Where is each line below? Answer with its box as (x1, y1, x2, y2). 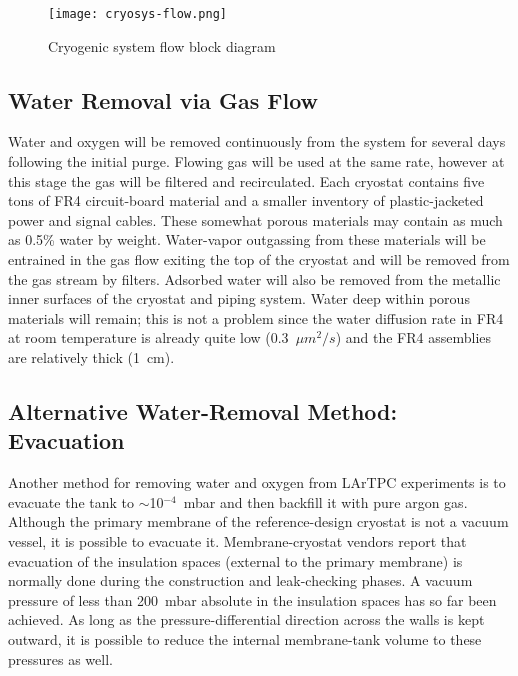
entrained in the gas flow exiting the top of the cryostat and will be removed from (8, 249, 510, 270)
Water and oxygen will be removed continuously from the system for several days (8, 131, 506, 152)
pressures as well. (8, 648, 113, 669)
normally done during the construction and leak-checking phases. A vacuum (8, 570, 473, 591)
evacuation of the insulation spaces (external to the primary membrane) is (8, 550, 463, 571)
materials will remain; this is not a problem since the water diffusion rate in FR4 (8, 307, 504, 328)
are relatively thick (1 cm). (8, 346, 175, 367)
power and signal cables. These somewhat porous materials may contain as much (8, 209, 503, 230)
